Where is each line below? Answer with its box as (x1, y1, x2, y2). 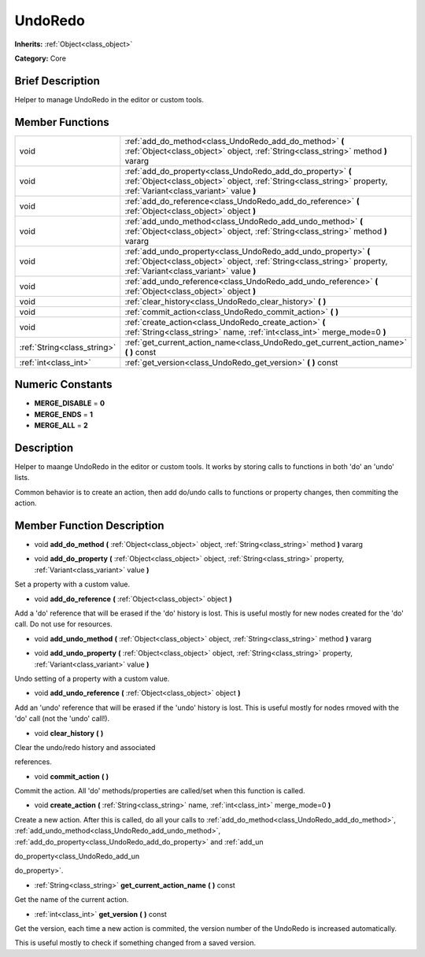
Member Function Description (14, 519, 164, 532)
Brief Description (14, 74, 100, 87)
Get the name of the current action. (14, 895, 129, 904)
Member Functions (14, 115, 109, 129)
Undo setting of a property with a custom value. (14, 674, 170, 683)
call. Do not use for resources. (14, 619, 113, 629)
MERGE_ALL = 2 (34, 421, 88, 430)
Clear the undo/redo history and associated (14, 742, 156, 752)
